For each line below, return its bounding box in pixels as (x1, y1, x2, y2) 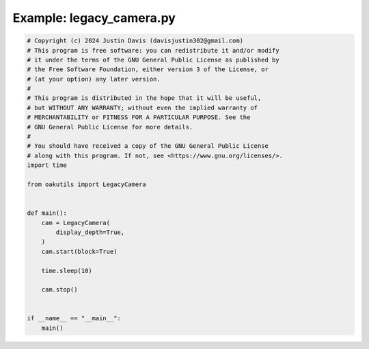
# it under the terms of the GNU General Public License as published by (27, 55, 279, 64)
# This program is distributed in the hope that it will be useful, (27, 94, 262, 102)
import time (27, 161, 68, 169)
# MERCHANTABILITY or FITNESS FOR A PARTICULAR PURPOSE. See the (27, 114, 251, 121)
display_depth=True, (55, 228, 125, 236)
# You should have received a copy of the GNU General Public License (27, 142, 269, 150)
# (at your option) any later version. (27, 75, 161, 83)
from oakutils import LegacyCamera (27, 181, 146, 188)
